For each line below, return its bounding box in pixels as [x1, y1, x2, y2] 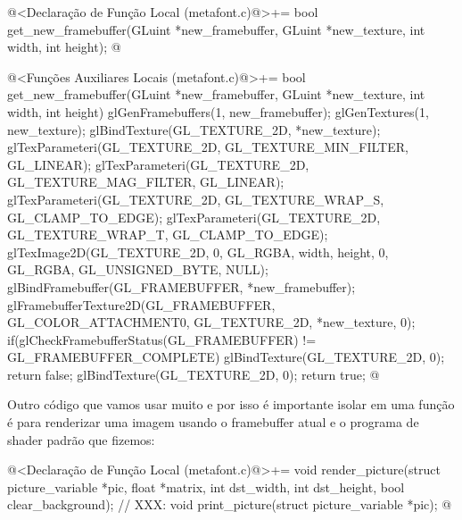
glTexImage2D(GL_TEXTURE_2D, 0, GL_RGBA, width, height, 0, [7, 242, 389, 261]
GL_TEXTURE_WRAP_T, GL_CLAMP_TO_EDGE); [7, 225, 328, 244]
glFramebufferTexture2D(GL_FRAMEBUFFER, [7, 295, 276, 314]
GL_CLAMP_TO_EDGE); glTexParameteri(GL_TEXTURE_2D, [7, 207, 381, 226]
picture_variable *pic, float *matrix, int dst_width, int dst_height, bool [7, 477, 405, 496]
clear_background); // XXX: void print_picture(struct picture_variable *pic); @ [7, 495, 452, 514]
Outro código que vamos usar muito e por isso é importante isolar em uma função [7, 395, 455, 414]
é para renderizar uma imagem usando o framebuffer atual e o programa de [7, 413, 419, 432]
